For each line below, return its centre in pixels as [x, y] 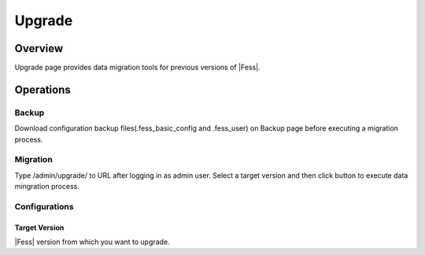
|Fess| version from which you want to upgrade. [92, 242]
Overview [39, 48]
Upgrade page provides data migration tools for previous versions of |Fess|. [137, 68]
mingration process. [47, 187]
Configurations [44, 206]
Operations [42, 89]
